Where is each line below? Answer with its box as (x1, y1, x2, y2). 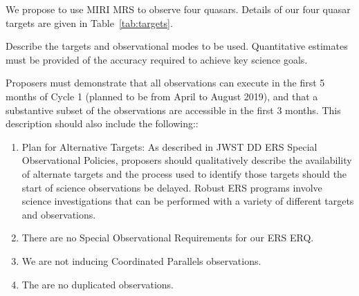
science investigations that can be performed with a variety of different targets (21, 194, 354, 208)
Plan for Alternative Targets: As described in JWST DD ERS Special (21, 139, 317, 154)
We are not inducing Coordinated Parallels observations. (21, 253, 261, 268)
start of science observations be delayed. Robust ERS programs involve (21, 180, 322, 194)
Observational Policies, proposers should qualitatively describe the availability (21, 153, 352, 167)
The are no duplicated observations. (21, 277, 174, 291)
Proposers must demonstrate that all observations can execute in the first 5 (6, 75, 325, 90)
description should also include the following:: (6, 116, 199, 131)
